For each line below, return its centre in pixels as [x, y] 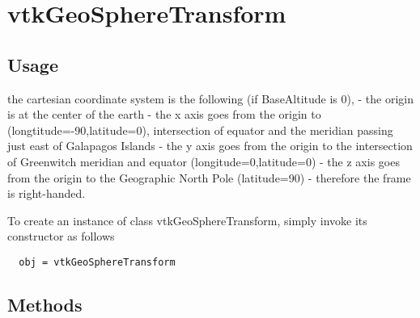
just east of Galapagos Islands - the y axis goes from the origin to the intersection [210, 146]
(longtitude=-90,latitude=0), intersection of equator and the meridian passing [200, 130]
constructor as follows [61, 236]
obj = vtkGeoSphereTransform [97, 262]
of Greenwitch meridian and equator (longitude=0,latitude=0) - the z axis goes [204, 161]
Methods [45, 304]
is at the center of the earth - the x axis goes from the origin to [164, 114]
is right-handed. [47, 193]
